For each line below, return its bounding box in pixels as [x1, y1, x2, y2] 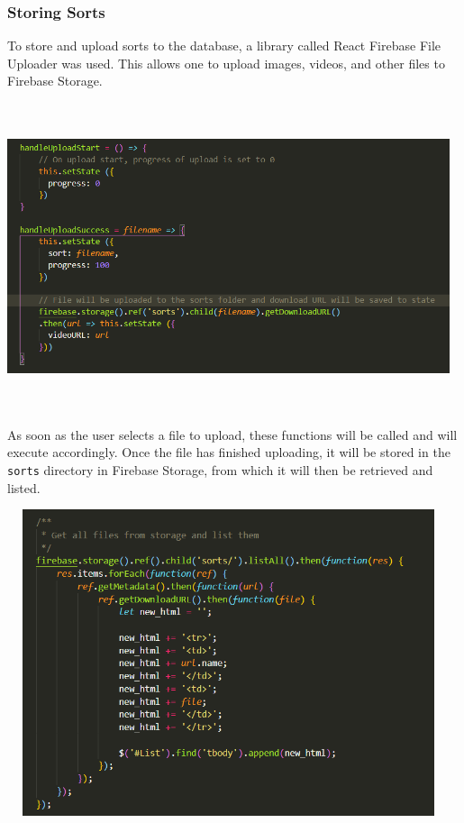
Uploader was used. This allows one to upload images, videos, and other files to [7, 53, 445, 72]
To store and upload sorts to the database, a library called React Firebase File [7, 36, 441, 55]
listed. [7, 478, 41, 497]
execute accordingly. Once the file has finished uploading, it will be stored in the [7, 443, 450, 462]
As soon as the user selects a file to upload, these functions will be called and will [7, 425, 458, 444]
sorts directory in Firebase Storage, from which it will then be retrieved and [7, 460, 433, 479]
